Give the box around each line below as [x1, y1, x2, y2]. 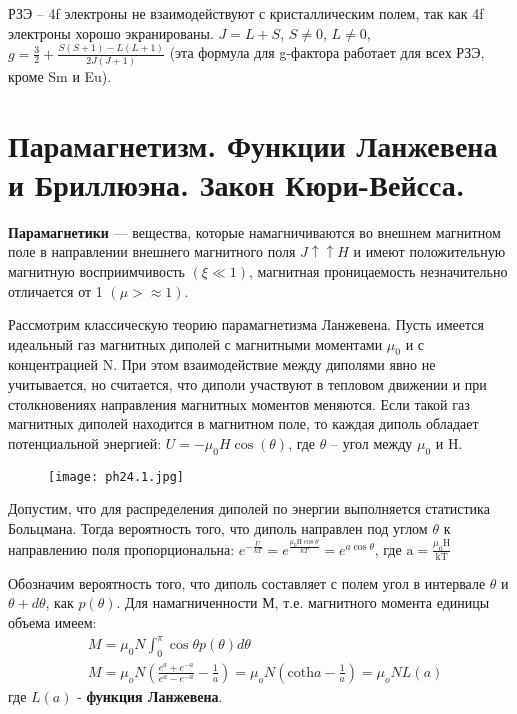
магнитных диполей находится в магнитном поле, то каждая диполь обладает [8, 413, 479, 434]
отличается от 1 [8, 280, 103, 301]
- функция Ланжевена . [77, 685, 223, 706]
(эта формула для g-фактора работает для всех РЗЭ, [169, 42, 485, 63]
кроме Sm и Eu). [8, 65, 112, 86]
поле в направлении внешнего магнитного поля [8, 241, 296, 262]
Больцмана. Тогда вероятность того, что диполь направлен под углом [8, 517, 428, 538]
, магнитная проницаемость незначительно [248, 260, 508, 281]
